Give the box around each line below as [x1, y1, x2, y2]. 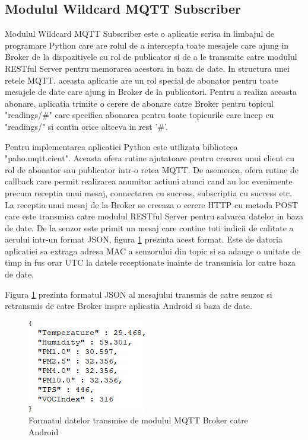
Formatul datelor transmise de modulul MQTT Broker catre [28, 414, 248, 426]
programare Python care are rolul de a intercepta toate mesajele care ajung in [5, 39, 289, 51]
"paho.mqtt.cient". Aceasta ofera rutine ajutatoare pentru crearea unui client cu [5, 152, 294, 164]
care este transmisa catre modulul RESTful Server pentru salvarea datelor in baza [5, 210, 304, 222]
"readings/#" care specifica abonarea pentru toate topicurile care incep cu [5, 109, 274, 121]
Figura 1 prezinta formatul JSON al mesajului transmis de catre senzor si [5, 288, 272, 300]
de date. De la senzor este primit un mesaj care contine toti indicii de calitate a [5, 221, 294, 234]
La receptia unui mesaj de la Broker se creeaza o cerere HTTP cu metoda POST [5, 198, 299, 211]
